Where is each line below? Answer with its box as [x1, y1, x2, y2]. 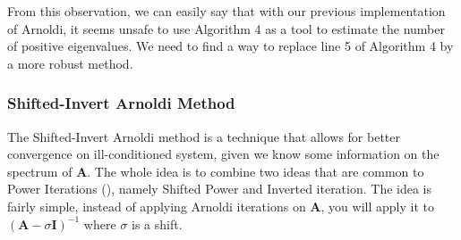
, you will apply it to [320, 196, 434, 215]
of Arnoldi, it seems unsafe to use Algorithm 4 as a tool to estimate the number [7, 19, 445, 37]
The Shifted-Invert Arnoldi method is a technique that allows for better [7, 127, 400, 145]
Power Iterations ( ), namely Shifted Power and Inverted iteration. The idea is [7, 179, 432, 198]
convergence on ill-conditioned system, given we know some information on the [7, 145, 440, 163]
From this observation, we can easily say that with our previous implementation [7, 2, 446, 20]
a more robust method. [7, 54, 133, 72]
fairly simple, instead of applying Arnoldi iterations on [7, 196, 306, 215]
